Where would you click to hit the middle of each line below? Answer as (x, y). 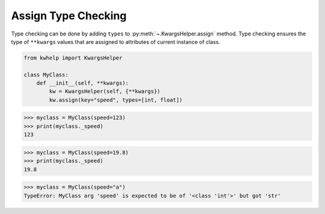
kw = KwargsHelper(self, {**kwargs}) (105, 91)
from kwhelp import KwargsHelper (73, 58)
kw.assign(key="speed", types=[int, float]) (116, 100)
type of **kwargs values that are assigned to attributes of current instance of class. (116, 41)
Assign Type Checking (69, 16)
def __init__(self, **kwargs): (82, 83)
